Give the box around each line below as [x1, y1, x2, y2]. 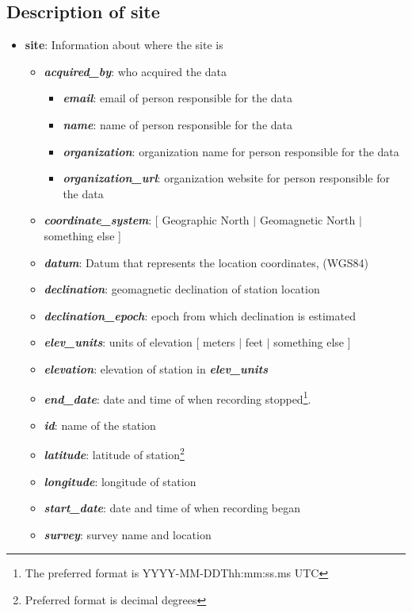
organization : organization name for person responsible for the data [63, 143, 399, 159]
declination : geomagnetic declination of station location [44, 281, 320, 297]
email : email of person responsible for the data [63, 90, 293, 106]
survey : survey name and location [44, 526, 212, 542]
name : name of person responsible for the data [63, 116, 293, 132]
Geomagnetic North [259, 212, 356, 228]
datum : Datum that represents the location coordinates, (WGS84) [44, 254, 368, 270]
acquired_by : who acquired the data [44, 63, 227, 79]
